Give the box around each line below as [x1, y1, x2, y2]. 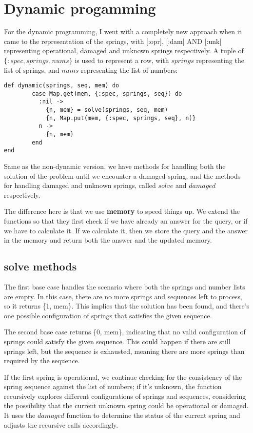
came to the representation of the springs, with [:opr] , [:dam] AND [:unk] [4, 36, 222, 46]
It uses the [4, 410, 36, 420]
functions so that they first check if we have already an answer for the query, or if [4, 215, 248, 226]
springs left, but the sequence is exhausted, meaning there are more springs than [4, 346, 245, 356]
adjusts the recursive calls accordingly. [4, 419, 118, 430]
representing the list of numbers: [81, 64, 178, 75]
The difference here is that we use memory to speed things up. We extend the [4, 206, 240, 216]
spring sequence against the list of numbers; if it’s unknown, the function [4, 381, 222, 392]
